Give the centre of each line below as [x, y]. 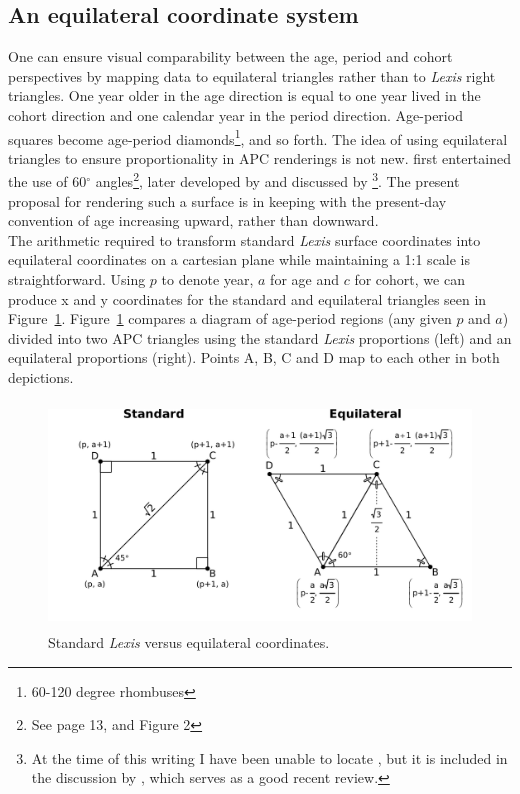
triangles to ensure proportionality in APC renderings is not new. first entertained [259, 157]
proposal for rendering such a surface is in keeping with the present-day [227, 200]
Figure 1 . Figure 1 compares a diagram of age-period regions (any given [230, 318]
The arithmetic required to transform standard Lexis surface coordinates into [244, 239]
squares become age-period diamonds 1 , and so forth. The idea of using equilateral [258, 137]
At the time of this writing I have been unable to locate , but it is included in [269, 757]
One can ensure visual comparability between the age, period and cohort [230, 56]
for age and [304, 279]
